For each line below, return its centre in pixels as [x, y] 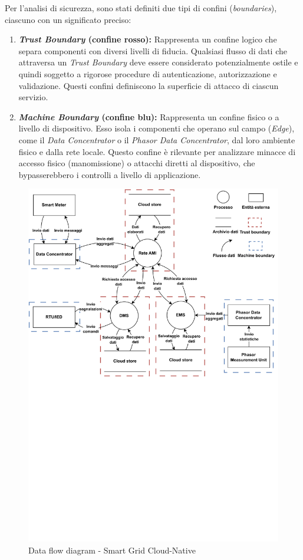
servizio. [33, 97]
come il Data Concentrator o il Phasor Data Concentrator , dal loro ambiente [157, 139]
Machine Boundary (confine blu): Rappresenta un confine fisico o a [149, 116]
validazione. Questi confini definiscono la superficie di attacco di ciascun [149, 85]
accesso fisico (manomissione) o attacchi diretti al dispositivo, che [137, 163]
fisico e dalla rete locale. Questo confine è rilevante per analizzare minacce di [157, 151]
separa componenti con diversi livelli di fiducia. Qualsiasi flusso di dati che [153, 50]
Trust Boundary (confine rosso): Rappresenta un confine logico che [148, 39]
